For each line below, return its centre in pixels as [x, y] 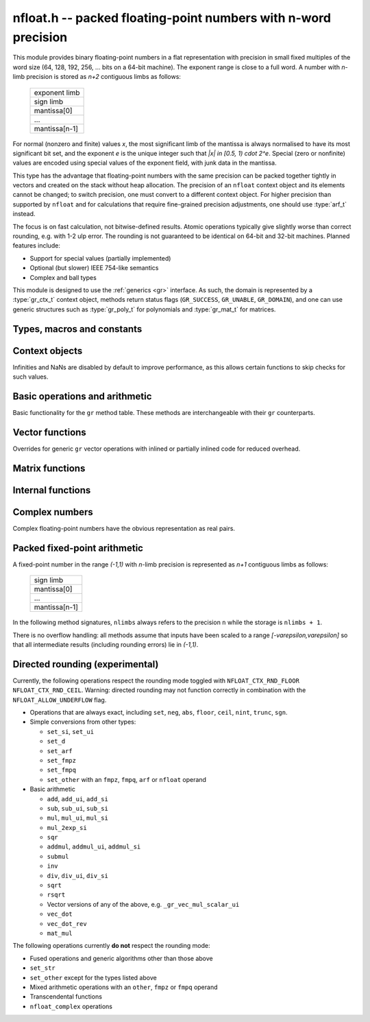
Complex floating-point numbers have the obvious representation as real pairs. [124, 528]
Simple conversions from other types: [83, 722]
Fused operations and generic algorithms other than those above [121, 958]
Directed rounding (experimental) [86, 664]
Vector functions [50, 432]
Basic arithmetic [52, 789]
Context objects [48, 351]
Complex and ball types [63, 277]
